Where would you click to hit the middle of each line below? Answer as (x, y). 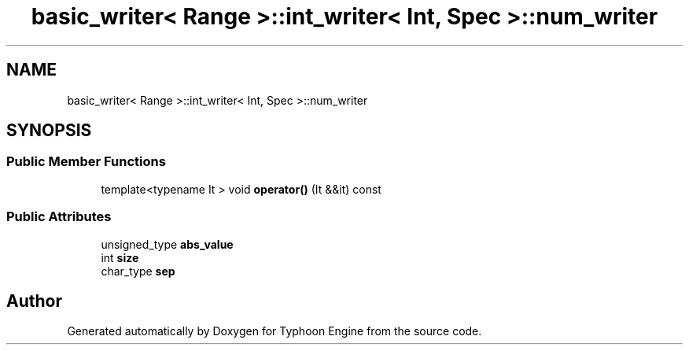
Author (34, 301)
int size (120, 257)
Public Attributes (59, 217)
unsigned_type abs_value (167, 244)
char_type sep (138, 271)
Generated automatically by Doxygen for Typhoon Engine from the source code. (274, 331)
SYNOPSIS (49, 131)
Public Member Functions (86, 162)
